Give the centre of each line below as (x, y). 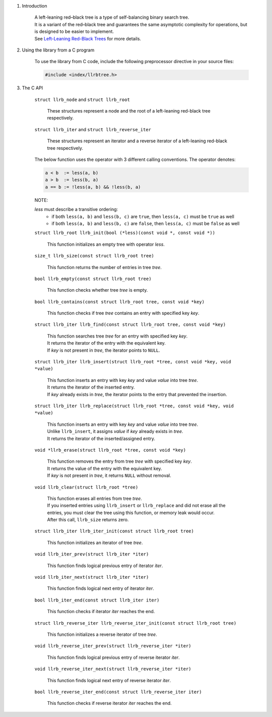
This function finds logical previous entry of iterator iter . (105, 566)
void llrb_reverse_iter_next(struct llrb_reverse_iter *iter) (113, 669)
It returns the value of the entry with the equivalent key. (105, 468)
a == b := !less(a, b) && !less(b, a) (93, 187)
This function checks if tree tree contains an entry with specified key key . (123, 313)
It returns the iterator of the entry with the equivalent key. (107, 343)
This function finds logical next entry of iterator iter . (100, 588)
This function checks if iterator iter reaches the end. (101, 612)
